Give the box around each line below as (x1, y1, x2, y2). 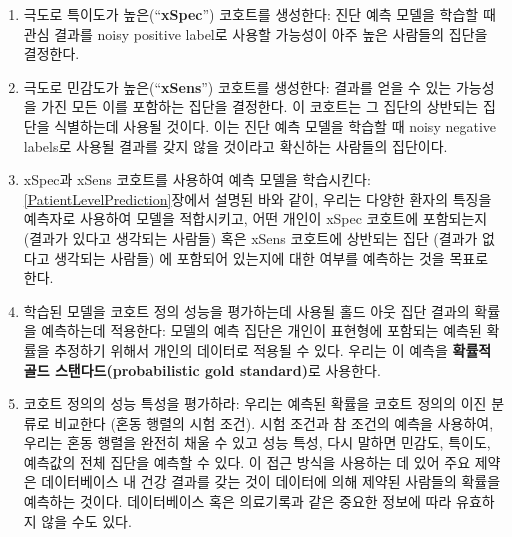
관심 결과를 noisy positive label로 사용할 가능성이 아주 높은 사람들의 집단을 (23, 23, 488, 44)
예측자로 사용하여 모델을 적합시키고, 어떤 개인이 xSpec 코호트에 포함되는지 (23, 208, 488, 229)
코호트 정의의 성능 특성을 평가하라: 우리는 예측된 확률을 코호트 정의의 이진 (23, 393, 487, 414)
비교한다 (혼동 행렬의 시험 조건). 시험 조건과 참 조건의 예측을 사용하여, (54, 412, 494, 433)
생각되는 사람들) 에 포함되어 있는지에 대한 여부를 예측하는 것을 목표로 (54, 247, 489, 268)
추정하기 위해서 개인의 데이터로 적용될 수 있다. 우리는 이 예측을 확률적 (54, 339, 492, 360)
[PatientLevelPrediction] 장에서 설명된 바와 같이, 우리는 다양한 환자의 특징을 (23, 188, 492, 209)
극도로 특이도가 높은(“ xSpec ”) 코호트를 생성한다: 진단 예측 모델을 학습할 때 (23, 4, 496, 24)
